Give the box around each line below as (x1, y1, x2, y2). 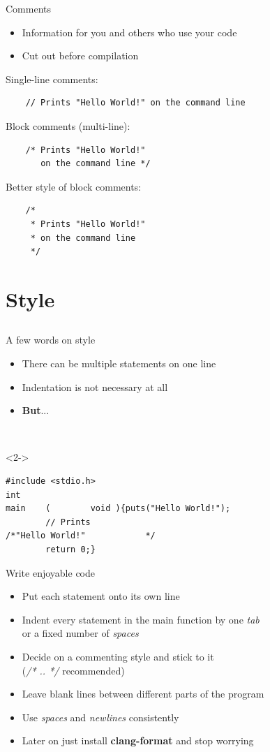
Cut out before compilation (22, 48, 139, 63)
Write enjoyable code (6, 565, 95, 580)
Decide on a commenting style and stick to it (22, 649, 214, 663)
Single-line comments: (6, 71, 98, 86)
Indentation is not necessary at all (22, 379, 168, 394)
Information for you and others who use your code (22, 24, 237, 39)
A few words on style (6, 332, 96, 347)
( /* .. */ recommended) (22, 663, 125, 677)
